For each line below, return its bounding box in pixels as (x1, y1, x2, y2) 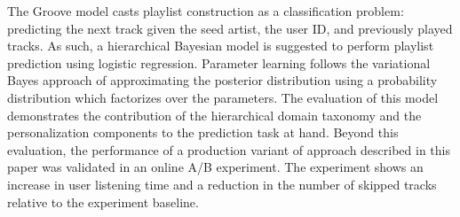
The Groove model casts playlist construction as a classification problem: (7, 2, 404, 19)
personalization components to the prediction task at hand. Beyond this (7, 123, 399, 142)
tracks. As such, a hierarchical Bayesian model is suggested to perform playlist (7, 36, 434, 55)
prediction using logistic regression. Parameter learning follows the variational (7, 53, 431, 72)
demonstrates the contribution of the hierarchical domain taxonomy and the (7, 105, 422, 124)
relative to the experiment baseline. (7, 192, 199, 211)
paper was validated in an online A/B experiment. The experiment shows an (7, 158, 424, 176)
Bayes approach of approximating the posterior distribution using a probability (7, 71, 438, 89)
